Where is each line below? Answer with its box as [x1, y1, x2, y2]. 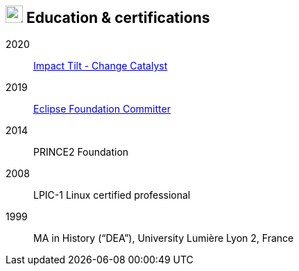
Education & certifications [26, 9, 210, 26]
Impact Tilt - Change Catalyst [33, 60, 168, 72]
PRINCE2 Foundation [33, 146, 129, 158]
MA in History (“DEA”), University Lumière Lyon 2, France [33, 232, 294, 245]
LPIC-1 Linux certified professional [33, 189, 191, 202]
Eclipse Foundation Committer [33, 103, 171, 115]
